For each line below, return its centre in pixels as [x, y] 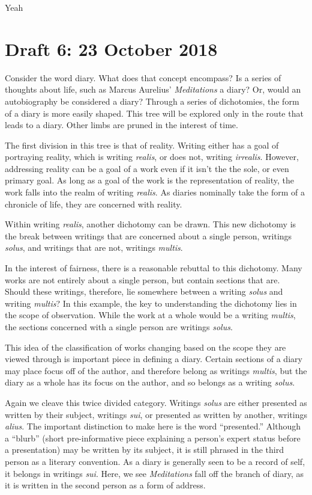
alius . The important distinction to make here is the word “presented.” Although [153, 426]
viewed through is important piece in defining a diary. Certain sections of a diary [154, 359]
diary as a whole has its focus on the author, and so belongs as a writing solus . [150, 382]
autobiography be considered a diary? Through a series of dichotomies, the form [152, 101]
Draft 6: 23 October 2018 [111, 48]
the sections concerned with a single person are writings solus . [119, 327]
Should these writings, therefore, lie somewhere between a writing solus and [144, 291]
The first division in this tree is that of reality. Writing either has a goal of [142, 145]
